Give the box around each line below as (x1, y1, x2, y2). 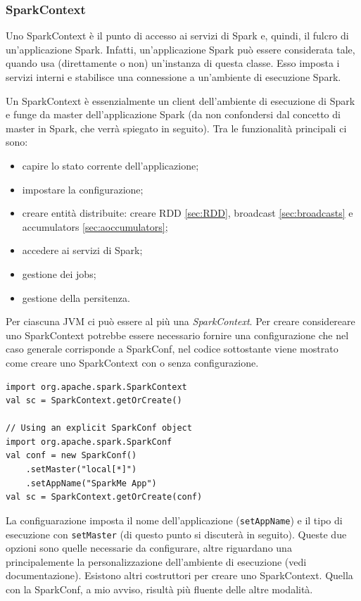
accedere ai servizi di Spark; (22, 243, 143, 258)
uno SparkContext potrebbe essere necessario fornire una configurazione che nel (6, 327, 349, 342)
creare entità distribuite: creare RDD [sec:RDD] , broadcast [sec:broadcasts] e (22, 205, 353, 220)
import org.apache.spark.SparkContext (6, 381, 187, 392)
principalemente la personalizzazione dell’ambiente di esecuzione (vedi (6, 554, 307, 569)
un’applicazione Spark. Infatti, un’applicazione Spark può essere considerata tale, (6, 42, 355, 56)
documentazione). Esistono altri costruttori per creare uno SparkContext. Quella (6, 568, 353, 583)
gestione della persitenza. (22, 290, 130, 305)
